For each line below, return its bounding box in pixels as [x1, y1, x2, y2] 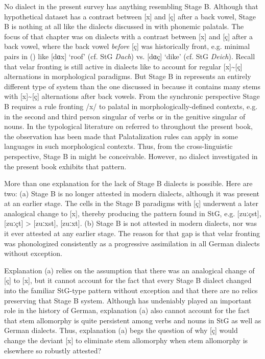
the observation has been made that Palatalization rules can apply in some [4, 131, 238, 141]
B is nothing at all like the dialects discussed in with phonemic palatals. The [4, 21, 244, 32]
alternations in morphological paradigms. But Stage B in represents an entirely [4, 71, 251, 82]
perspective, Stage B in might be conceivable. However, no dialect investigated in [4, 150, 258, 161]
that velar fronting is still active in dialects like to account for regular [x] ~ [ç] [4, 61, 243, 71]
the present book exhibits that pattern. [4, 161, 127, 171]
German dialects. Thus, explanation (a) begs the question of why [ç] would [4, 325, 238, 336]
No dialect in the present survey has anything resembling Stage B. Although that [4, 1, 258, 11]
